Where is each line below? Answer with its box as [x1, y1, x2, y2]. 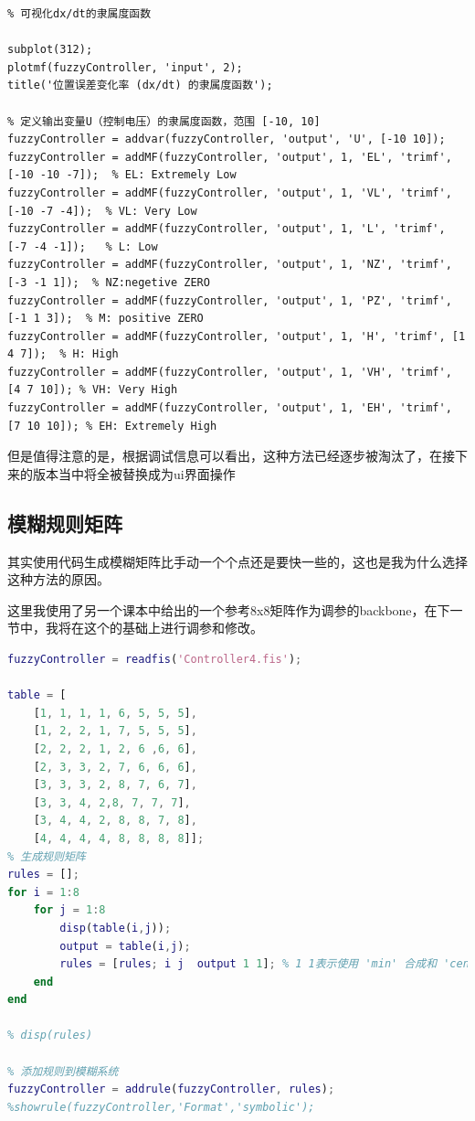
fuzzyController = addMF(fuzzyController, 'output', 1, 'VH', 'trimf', [7, 365, 452, 379]
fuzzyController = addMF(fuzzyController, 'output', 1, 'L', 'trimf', [7, 222, 446, 236]
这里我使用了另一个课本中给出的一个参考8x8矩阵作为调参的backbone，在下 [7, 600, 450, 619]
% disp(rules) [7, 1029, 93, 1042]
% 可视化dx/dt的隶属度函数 [7, 7, 152, 20]
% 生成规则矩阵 [7, 849, 86, 863]
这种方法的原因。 [7, 570, 110, 589]
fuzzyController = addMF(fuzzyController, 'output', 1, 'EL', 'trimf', [7, 150, 452, 164]
